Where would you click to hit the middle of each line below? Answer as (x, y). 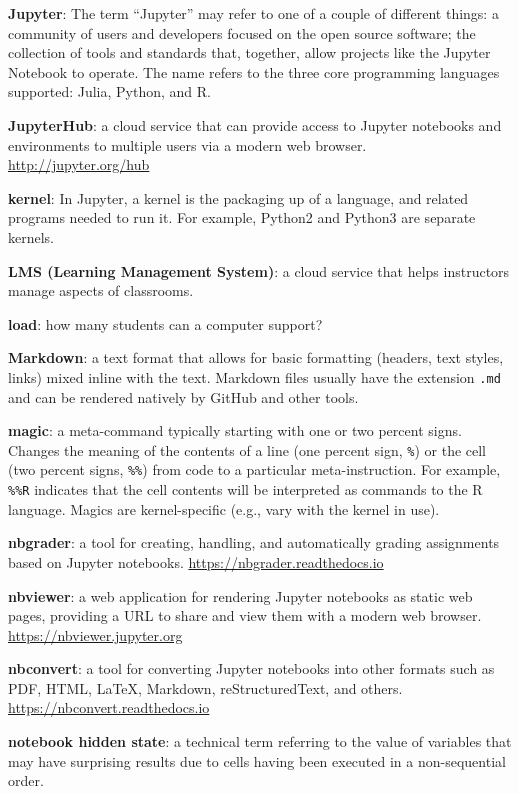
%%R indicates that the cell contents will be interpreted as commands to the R (245, 489)
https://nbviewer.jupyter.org (95, 634)
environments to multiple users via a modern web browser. (187, 144)
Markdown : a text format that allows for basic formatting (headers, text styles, (256, 357)
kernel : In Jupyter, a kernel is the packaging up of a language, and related (238, 197)
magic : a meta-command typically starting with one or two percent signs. (235, 430)
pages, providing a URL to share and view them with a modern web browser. (245, 615)
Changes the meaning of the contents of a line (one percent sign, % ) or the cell (247, 449)
